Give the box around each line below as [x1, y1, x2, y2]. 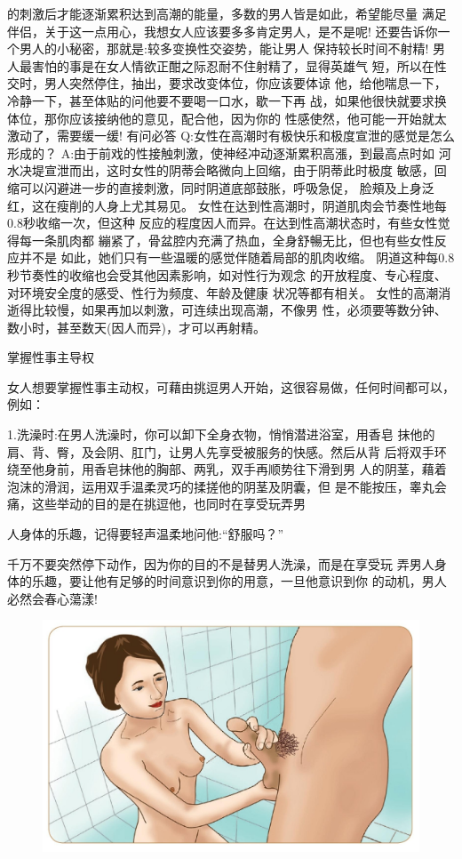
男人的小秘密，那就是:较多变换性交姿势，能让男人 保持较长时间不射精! [19, 39, 429, 58]
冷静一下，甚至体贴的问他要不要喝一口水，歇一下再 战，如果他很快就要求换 [7, 91, 447, 109]
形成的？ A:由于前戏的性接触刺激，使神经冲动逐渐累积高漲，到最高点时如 [7, 143, 435, 162]
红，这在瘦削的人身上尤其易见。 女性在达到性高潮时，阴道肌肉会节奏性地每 [7, 196, 447, 214]
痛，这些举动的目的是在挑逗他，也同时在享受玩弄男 [7, 494, 306, 513]
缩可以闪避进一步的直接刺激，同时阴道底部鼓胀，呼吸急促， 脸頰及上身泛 [7, 178, 434, 197]
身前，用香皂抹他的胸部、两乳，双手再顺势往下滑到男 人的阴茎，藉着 [44, 460, 447, 478]
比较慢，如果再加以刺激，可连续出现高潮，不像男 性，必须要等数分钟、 [31, 301, 447, 319]
